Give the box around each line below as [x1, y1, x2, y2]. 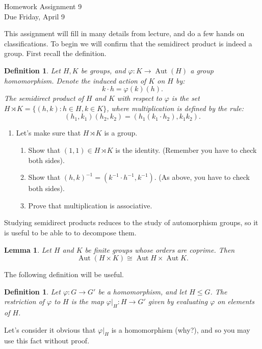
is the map [71, 296, 104, 307]
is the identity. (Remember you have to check [115, 144, 257, 155]
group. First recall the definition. [4, 48, 107, 59]
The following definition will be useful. [4, 269, 124, 280]
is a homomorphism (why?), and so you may [111, 324, 250, 335]
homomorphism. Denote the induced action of [4, 75, 146, 86]
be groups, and [81, 65, 126, 75]
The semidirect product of [4, 93, 84, 103]
